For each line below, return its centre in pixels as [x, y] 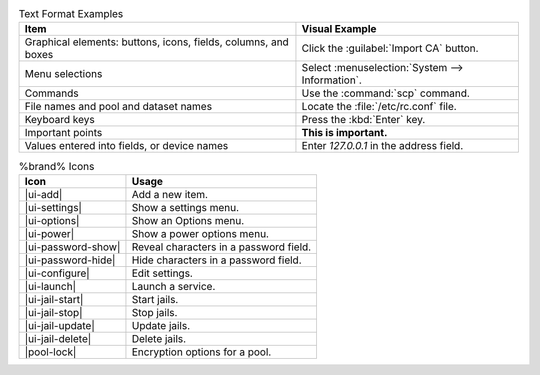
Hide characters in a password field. [216, 260]
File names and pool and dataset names [118, 107]
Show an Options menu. [188, 220]
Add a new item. [170, 194]
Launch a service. [173, 286]
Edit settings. [162, 273]
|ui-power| [49, 233]
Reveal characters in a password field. [221, 247]
